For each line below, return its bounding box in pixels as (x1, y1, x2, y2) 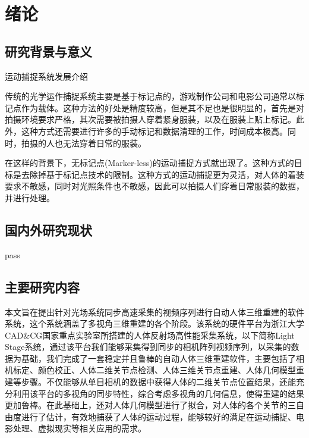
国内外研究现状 (5, 220, 92, 239)
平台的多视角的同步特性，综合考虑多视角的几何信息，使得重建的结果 (37, 387, 304, 399)
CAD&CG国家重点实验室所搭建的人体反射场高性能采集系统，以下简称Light (5, 328, 295, 341)
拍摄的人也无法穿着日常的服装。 (21, 136, 146, 149)
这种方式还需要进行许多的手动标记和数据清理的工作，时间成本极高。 (21, 124, 288, 137)
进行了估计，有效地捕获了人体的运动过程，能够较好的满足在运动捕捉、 (21, 410, 296, 423)
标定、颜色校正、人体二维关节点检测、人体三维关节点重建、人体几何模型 (12, 364, 296, 376)
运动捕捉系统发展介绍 (5, 70, 88, 82)
